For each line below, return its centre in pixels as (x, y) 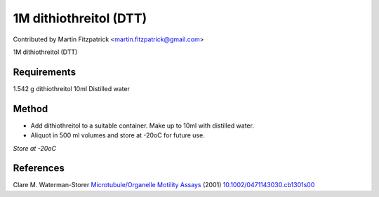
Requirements (45, 72)
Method (31, 109)
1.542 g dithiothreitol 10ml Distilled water (71, 88)
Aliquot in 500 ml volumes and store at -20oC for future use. (118, 135)
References (39, 168)
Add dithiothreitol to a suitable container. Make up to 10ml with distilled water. (142, 125)
